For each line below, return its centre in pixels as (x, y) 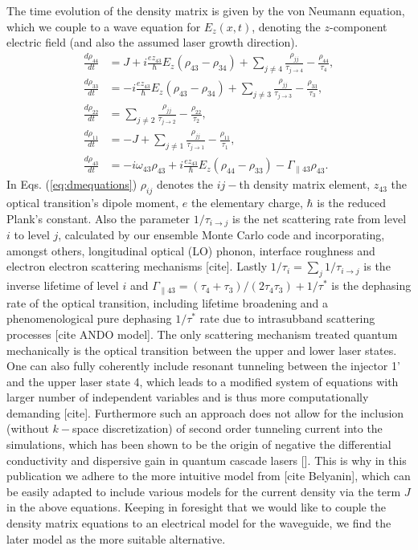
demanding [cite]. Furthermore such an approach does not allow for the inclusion (205, 412)
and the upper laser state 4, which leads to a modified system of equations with (203, 381)
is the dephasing (371, 285)
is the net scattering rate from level (319, 218)
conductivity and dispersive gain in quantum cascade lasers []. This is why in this (207, 460)
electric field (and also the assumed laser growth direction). (152, 42)
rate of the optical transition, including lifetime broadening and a (168, 302)
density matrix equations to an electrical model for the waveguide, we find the (199, 523)
